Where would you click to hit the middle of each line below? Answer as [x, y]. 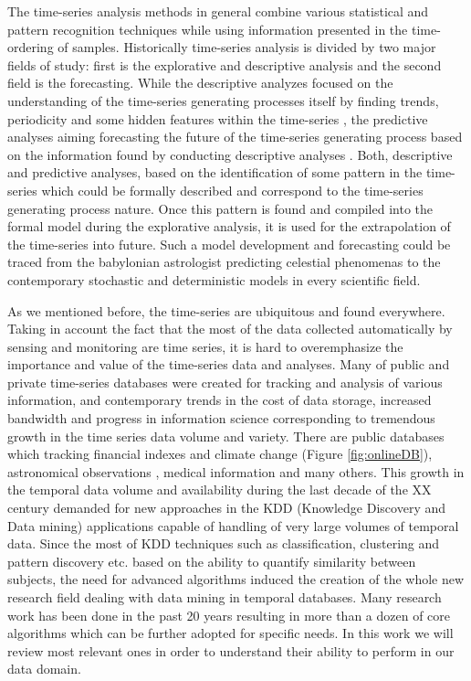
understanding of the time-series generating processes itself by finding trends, [223, 100]
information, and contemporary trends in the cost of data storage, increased [220, 400]
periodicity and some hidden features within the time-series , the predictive [218, 118]
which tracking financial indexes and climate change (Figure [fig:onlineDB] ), [220, 454]
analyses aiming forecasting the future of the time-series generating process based [235, 137]
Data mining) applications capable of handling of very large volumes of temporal [233, 525]
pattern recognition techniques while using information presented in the [208, 29]
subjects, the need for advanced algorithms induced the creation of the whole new [236, 579]
